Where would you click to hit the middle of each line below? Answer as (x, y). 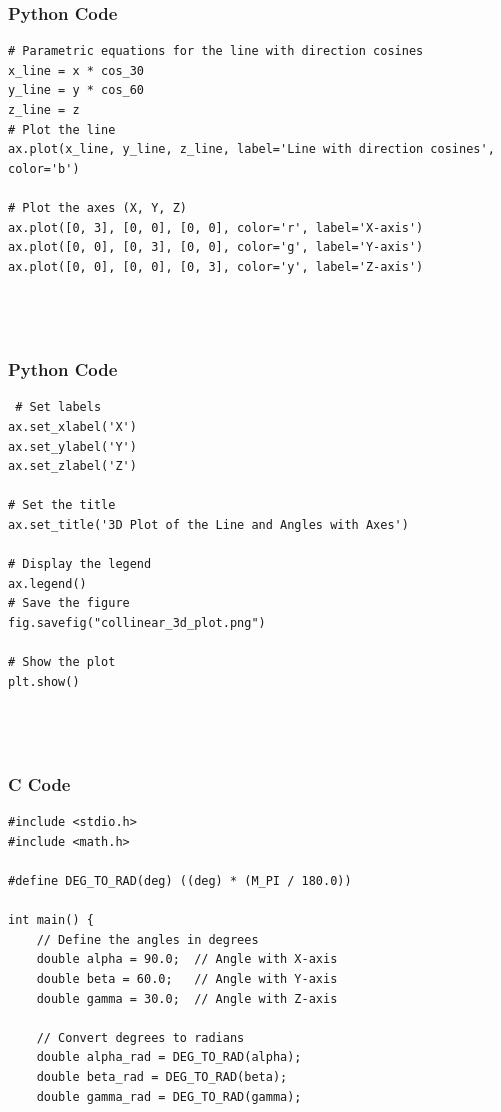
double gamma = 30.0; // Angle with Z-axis (187, 998)
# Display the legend (80, 564)
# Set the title (62, 505)
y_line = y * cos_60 (76, 90)
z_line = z (44, 110)
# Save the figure (69, 603)
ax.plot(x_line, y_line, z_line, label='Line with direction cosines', (251, 149)
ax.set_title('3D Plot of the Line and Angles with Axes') (208, 524)
